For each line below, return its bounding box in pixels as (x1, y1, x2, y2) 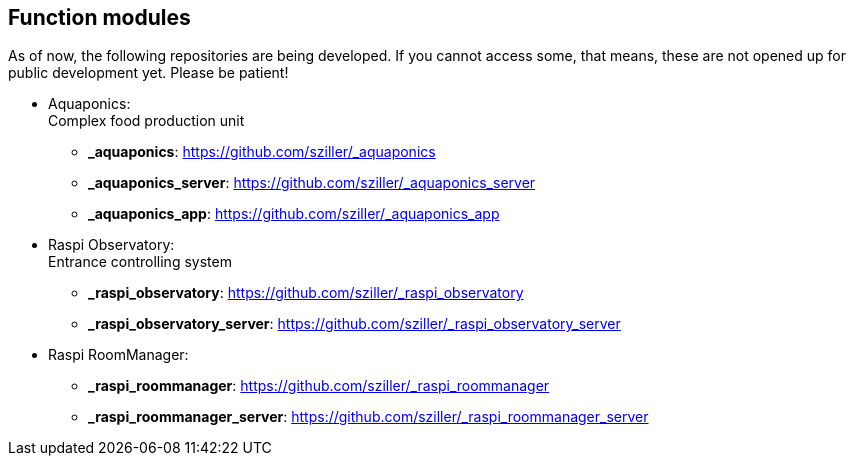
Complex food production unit (48, 112, 245, 130)
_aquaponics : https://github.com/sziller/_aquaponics (88, 143, 436, 161)
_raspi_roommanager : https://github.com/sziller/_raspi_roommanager (88, 377, 550, 395)
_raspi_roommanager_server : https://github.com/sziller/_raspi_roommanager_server (88, 408, 649, 426)
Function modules (8, 5, 191, 30)
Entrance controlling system (48, 253, 232, 271)
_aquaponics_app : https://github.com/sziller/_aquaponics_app (88, 205, 500, 223)
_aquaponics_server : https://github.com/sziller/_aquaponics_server (88, 174, 536, 192)
